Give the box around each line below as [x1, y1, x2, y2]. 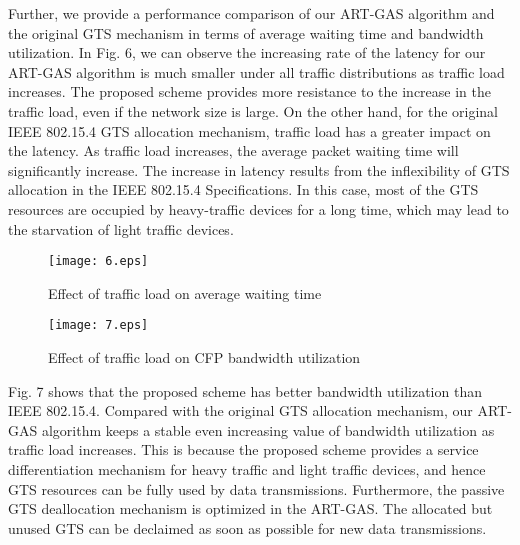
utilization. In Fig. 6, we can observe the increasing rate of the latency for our [8, 42, 486, 63]
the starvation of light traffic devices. [8, 218, 234, 239]
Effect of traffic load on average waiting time [48, 282, 322, 303]
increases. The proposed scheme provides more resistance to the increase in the [8, 81, 491, 102]
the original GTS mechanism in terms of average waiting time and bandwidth [8, 22, 484, 43]
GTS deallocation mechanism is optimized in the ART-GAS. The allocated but [8, 498, 493, 519]
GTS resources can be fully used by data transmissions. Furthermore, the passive [8, 478, 505, 499]
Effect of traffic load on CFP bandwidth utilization [48, 347, 361, 368]
